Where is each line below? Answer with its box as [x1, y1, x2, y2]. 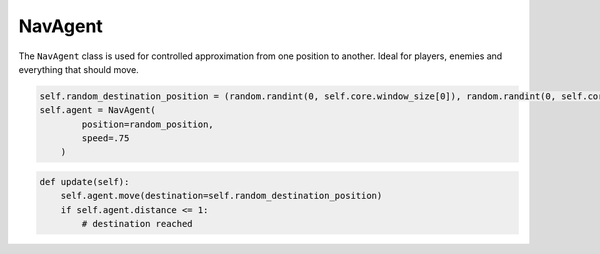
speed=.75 [81, 133, 130, 144]
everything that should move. [18, 63, 139, 75]
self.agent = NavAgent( [39, 105, 157, 116]
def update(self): [39, 176, 130, 188]
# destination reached [81, 218, 194, 230]
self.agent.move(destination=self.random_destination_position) [60, 190, 383, 202]
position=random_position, [81, 118, 214, 130]
